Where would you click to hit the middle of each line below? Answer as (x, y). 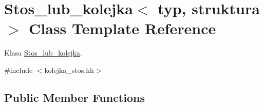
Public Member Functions (74, 97)
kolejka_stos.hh (69, 70)
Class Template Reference (122, 28)
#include (18, 70)
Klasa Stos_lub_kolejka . (43, 53)
